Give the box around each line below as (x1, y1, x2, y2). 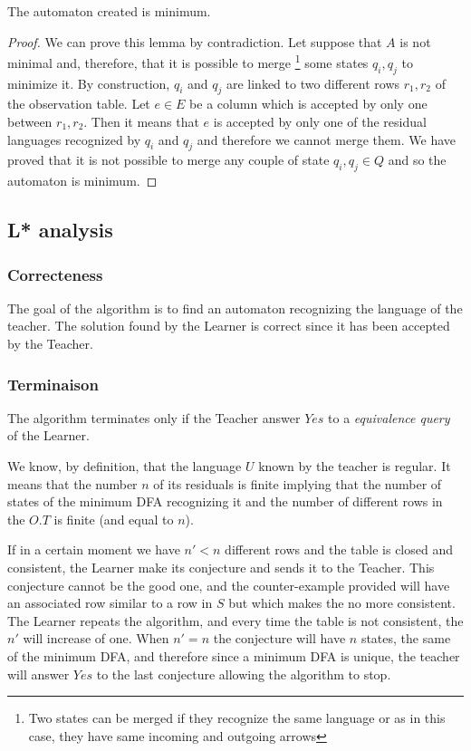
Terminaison (7, 372, 99, 395)
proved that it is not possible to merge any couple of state (7, 150, 330, 169)
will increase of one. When (23, 629, 169, 648)
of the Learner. (7, 426, 90, 445)
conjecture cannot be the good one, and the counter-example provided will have (7, 575, 450, 594)
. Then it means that (83, 112, 199, 131)
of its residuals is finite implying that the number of (153, 474, 442, 493)
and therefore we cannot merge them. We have (197, 130, 456, 149)
